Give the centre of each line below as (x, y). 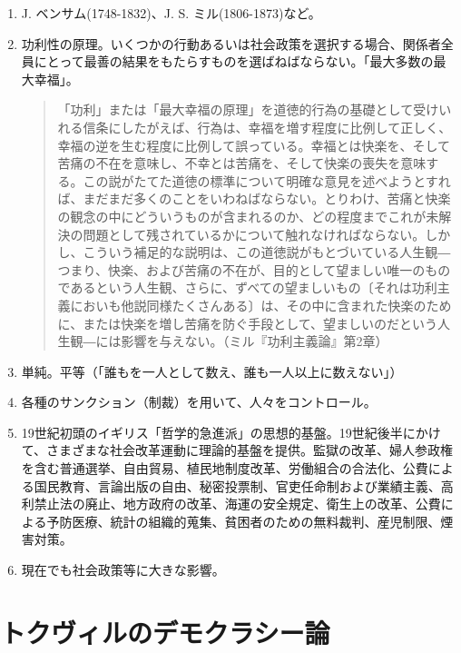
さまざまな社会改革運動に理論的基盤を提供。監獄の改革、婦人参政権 (250, 450)
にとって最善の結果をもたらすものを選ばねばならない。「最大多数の (234, 61)
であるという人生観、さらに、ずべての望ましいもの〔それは (235, 287)
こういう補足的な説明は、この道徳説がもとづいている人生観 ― (267, 252)
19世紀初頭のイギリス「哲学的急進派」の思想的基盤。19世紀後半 (212, 432)
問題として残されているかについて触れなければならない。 (254, 234)
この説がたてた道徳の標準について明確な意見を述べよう (248, 180)
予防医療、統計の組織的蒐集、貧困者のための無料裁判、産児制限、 (244, 521)
